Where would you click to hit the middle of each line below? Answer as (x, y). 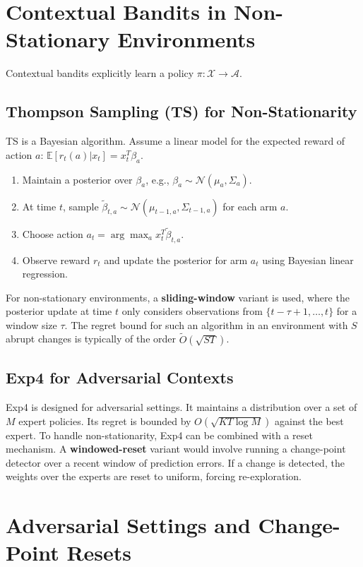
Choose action (53, 233)
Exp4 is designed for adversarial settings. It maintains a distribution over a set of (181, 406)
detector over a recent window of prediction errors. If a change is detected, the (175, 462)
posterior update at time (59, 311)
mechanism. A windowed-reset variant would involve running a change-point (176, 449)
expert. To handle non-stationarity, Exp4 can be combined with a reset (159, 435)
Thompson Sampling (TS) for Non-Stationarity (181, 111)
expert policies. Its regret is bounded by (105, 420)
